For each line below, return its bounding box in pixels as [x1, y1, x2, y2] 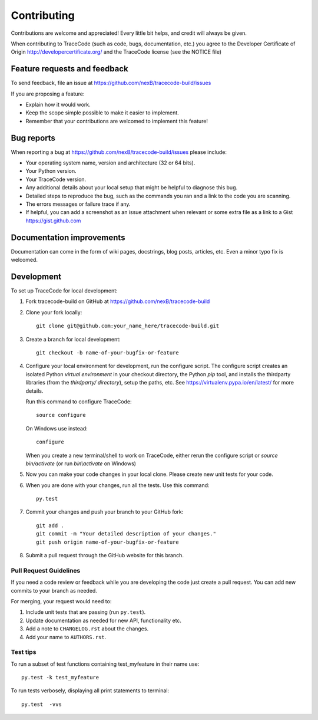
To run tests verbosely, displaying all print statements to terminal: [11, 687, 170, 694]
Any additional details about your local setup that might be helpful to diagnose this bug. [25, 184, 238, 191]
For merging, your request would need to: [11, 597, 112, 604]
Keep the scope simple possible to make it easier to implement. [25, 109, 179, 116]
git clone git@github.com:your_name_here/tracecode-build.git [36, 323, 220, 330]
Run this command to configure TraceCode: [25, 398, 132, 405]
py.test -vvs [21, 701, 62, 708]
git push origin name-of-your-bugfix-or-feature [36, 538, 179, 545]
